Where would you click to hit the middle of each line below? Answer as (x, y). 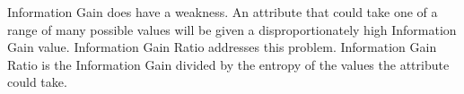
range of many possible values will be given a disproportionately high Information (232, 29)
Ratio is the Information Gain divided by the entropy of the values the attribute (228, 64)
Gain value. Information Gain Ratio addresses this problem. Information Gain (222, 47)
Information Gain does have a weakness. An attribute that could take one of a (223, 12)
